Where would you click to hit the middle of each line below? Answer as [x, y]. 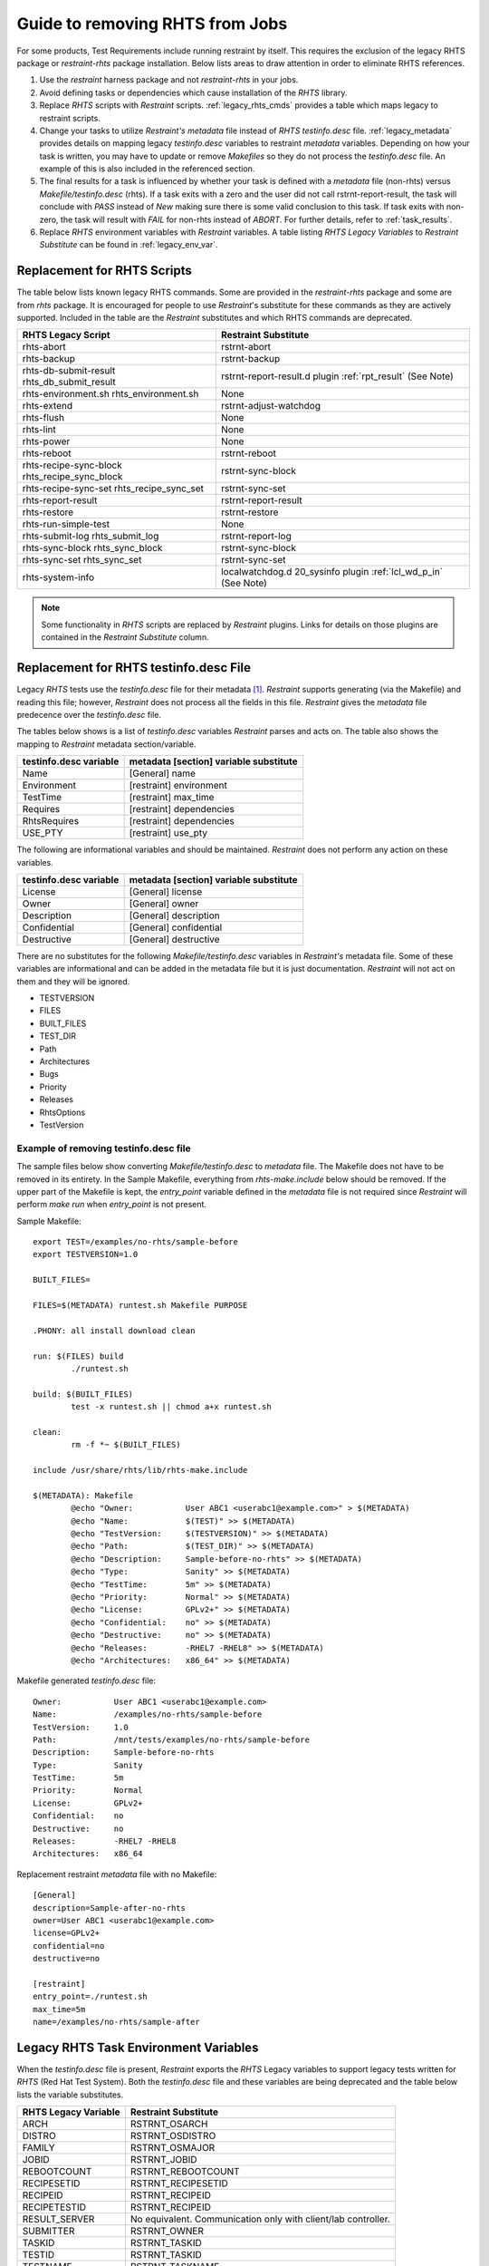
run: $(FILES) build [78, 1356]
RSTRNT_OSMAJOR [173, 2148]
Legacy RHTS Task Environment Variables [138, 2047]
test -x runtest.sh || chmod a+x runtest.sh [171, 1407]
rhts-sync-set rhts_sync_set [82, 560]
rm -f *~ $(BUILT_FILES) [126, 1445]
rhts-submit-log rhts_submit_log [91, 537]
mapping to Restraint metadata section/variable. [106, 744]
